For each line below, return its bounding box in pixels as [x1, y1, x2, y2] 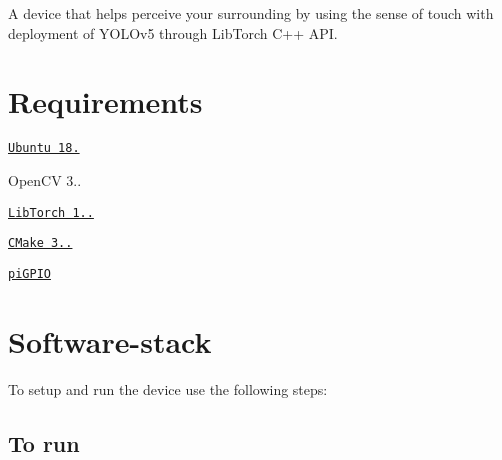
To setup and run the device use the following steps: [8, 378, 328, 399]
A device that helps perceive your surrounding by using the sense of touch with [8, 3, 494, 23]
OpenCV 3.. [8, 169, 82, 190]
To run [8, 427, 80, 458]
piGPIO [8, 266, 51, 281]
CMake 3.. [8, 236, 73, 251]
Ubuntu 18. [8, 141, 80, 156]
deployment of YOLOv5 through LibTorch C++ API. [8, 22, 338, 43]
